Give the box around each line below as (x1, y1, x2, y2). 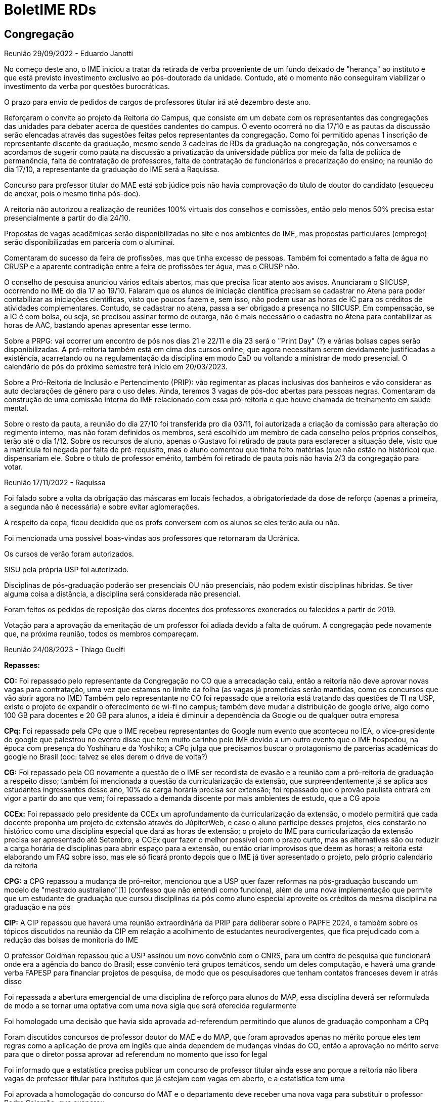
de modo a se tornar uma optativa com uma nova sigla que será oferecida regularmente (4, 1001, 297, 1010)
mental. (4, 404, 29, 413)
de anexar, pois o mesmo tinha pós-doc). (4, 189, 141, 198)
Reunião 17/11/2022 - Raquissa (4, 478, 106, 487)
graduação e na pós (4, 903, 71, 912)
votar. (4, 462, 23, 472)
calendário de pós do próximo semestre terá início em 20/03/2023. (4, 362, 228, 371)
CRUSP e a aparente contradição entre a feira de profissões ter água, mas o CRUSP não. (4, 262, 300, 271)
